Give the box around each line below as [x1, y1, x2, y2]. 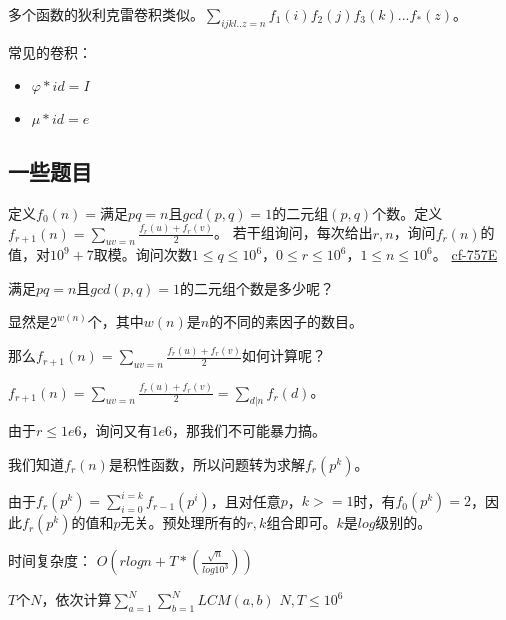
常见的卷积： [8, 41, 92, 62]
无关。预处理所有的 [120, 512, 247, 533]
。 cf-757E [432, 244, 498, 265]
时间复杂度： [8, 550, 92, 571]
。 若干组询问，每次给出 [213, 222, 373, 243]
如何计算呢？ [241, 345, 326, 366]
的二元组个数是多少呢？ [180, 277, 335, 298]
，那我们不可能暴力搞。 [172, 420, 327, 441]
